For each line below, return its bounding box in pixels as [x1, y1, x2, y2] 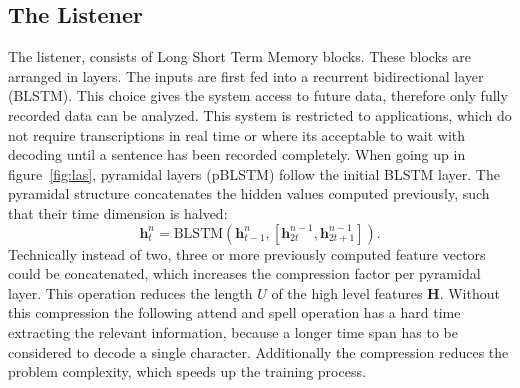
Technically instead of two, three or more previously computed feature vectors [8, 243, 486, 264]
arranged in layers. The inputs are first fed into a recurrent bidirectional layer [8, 65, 484, 86]
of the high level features [271, 282, 423, 303]
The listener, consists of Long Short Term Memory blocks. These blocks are [8, 46, 471, 67]
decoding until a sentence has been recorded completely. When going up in [8, 144, 466, 165]
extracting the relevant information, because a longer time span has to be [8, 321, 458, 342]
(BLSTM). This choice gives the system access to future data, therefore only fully [8, 85, 508, 106]
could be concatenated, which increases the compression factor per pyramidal [8, 263, 481, 284]
